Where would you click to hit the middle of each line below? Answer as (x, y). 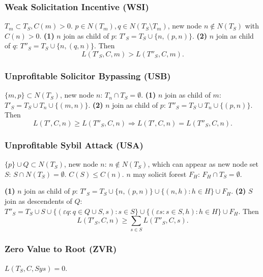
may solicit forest (160, 174)
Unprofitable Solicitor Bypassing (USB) (88, 75)
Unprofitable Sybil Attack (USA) (74, 145)
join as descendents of (38, 201)
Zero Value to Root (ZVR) (61, 249)
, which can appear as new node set (203, 164)
